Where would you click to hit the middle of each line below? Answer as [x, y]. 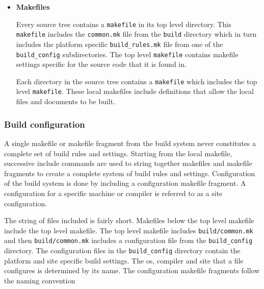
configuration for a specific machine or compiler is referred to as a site [113, 193]
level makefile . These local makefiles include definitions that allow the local [135, 91]
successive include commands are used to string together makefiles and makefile [128, 163]
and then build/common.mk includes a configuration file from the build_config [128, 240]
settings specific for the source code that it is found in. [101, 64]
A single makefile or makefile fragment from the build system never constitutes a [130, 143]
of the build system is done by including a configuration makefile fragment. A [125, 183]
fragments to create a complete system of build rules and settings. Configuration [130, 173]
